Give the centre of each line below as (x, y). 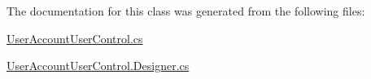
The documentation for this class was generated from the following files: (186, 11)
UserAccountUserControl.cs (75, 38)
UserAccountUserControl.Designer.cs (98, 66)
